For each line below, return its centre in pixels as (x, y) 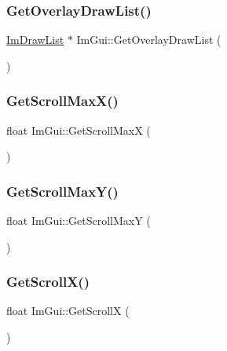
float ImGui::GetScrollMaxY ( (79, 221)
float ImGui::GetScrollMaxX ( (79, 130)
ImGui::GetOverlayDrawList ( (149, 40)
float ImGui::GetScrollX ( (68, 311)
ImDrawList (35, 40)
